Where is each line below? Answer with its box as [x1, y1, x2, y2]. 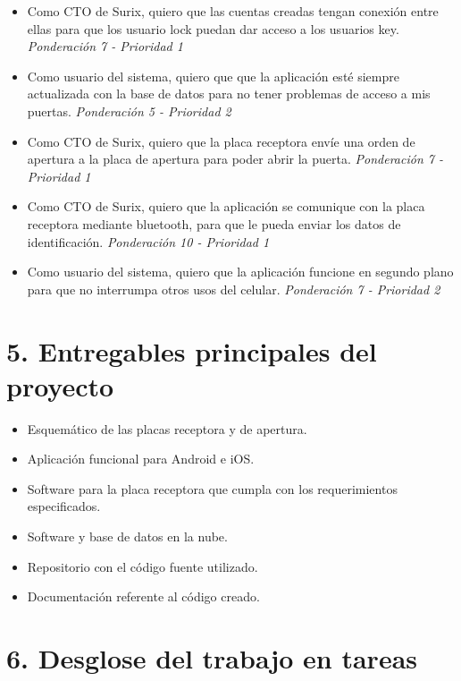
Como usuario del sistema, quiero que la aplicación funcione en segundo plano [27, 262, 454, 281]
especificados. [27, 497, 101, 515]
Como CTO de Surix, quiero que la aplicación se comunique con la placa [27, 197, 425, 216]
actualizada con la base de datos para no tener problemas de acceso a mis [27, 84, 431, 103]
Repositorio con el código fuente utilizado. [27, 557, 258, 575]
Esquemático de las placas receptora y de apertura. [27, 419, 307, 438]
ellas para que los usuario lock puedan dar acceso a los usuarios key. [27, 19, 399, 38]
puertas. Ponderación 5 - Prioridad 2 [27, 101, 231, 120]
